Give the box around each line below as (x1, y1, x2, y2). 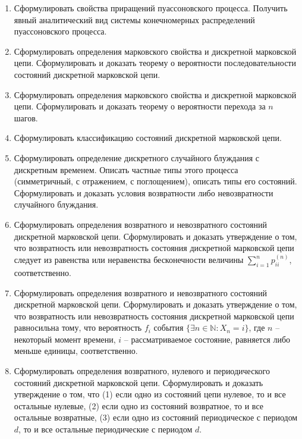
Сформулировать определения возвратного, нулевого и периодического (14, 365, 270, 377)
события (153, 321, 184, 334)
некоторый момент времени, (14, 333, 116, 345)
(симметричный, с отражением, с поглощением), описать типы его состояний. (14, 175, 297, 187)
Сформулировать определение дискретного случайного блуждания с (14, 151, 259, 164)
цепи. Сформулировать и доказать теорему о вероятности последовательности (14, 57, 296, 69)
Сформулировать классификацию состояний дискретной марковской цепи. (14, 131, 282, 144)
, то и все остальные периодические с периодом (18, 423, 193, 435)
